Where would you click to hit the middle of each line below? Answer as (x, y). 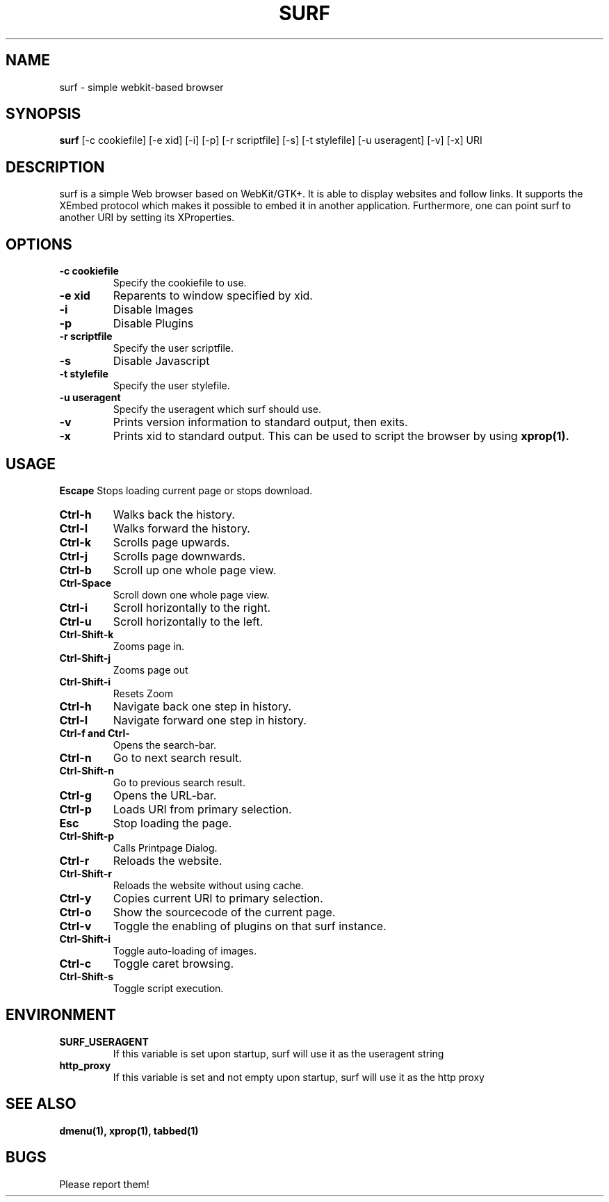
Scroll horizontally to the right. (192, 607)
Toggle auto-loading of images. (185, 950)
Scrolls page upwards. (171, 542)
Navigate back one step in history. (202, 706)
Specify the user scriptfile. (173, 348)
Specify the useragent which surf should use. (217, 409)
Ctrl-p (75, 809)
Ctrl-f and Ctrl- (95, 733)
